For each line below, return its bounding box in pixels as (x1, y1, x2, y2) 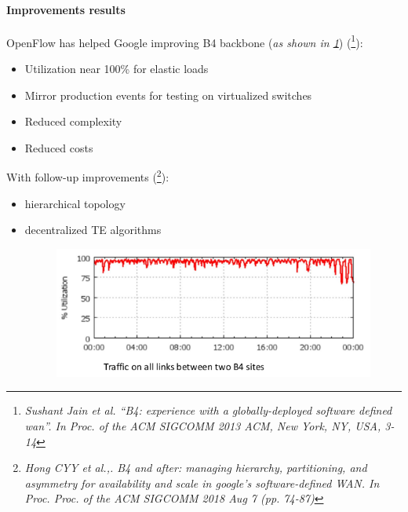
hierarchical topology (24, 195, 126, 211)
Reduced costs (24, 139, 93, 155)
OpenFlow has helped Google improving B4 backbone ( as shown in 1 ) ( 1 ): (6, 31, 363, 50)
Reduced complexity (24, 113, 122, 130)
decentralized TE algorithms (24, 221, 162, 238)
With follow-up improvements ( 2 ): (6, 166, 169, 185)
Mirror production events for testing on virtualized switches (24, 86, 312, 103)
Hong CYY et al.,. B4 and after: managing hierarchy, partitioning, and (24, 459, 367, 476)
